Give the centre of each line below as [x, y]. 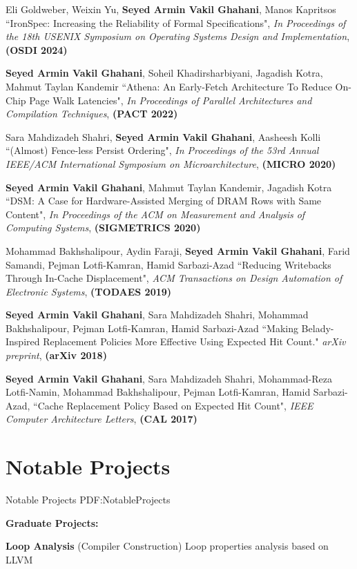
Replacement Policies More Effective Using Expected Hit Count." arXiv [194, 341]
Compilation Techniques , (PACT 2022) [92, 114]
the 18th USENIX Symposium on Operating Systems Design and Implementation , [178, 36]
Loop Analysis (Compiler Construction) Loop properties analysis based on [167, 546]
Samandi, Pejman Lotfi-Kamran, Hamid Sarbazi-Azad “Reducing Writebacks [168, 264]
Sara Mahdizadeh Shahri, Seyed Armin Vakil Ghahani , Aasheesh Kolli [163, 136]
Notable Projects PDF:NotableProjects [88, 500]
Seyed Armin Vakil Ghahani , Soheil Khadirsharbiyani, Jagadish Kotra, [164, 73]
